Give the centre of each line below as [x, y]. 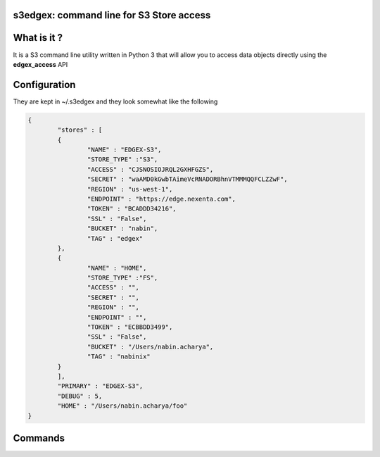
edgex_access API [40, 64]
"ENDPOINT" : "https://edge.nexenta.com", [161, 199]
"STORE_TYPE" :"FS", [122, 278]
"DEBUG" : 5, [80, 396]
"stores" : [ [80, 130]
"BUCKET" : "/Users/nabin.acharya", [150, 346]
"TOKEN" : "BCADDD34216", [132, 209]
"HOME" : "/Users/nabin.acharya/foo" [122, 406]
